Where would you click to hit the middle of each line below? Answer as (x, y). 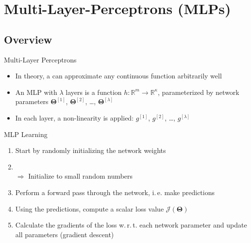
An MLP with (36, 92)
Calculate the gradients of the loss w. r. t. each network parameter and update (131, 225)
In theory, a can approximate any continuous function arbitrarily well (118, 76)
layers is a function (94, 92)
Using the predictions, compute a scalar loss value (90, 208)
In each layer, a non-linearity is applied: (75, 117)
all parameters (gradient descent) (65, 234)
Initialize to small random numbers (81, 176)
